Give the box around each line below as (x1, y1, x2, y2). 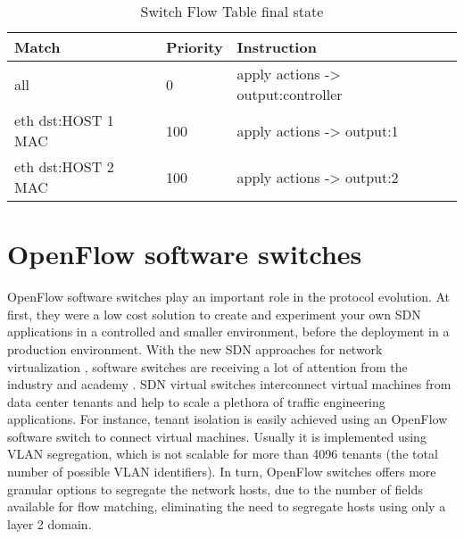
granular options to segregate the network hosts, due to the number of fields (7, 479, 423, 498)
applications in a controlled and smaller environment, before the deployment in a (7, 322, 450, 341)
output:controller (236, 84, 343, 104)
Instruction (236, 37, 317, 57)
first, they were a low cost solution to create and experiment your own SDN (7, 304, 421, 323)
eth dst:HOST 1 (14, 110, 114, 130)
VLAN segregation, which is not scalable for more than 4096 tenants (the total (7, 444, 438, 463)
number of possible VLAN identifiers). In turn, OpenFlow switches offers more (7, 462, 436, 481)
